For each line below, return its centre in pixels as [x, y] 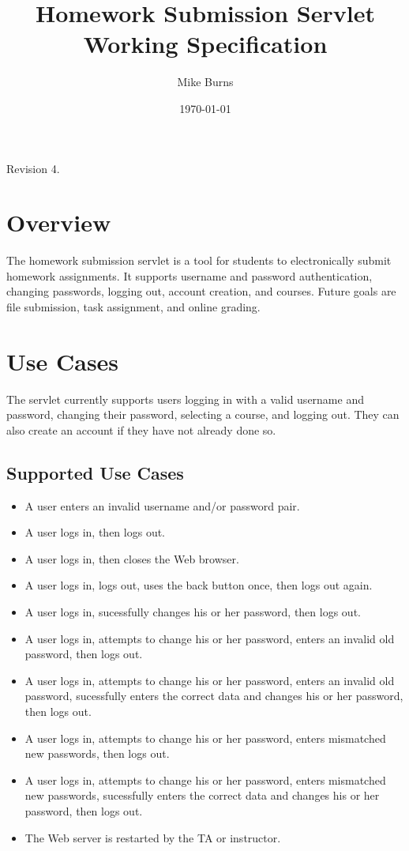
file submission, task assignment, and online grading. [133, 307]
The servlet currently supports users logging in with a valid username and [185, 399]
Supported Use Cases [95, 472]
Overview [59, 222]
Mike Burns [205, 82]
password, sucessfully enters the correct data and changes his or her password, [214, 696]
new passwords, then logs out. [97, 753]
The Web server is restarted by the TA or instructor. [153, 837]
